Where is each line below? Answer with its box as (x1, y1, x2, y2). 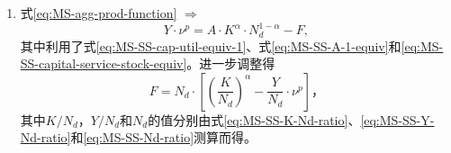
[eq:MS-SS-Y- (360, 110, 435, 129)
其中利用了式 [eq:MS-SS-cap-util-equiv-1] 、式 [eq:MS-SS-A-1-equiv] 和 (20, 36, 401, 55)
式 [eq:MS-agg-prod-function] (20, 4, 177, 22)
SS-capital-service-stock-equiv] (20, 54, 187, 73)
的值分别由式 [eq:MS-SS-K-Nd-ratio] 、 (148, 110, 361, 129)
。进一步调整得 (186, 54, 275, 73)
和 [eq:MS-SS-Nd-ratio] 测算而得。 (70, 128, 257, 147)
